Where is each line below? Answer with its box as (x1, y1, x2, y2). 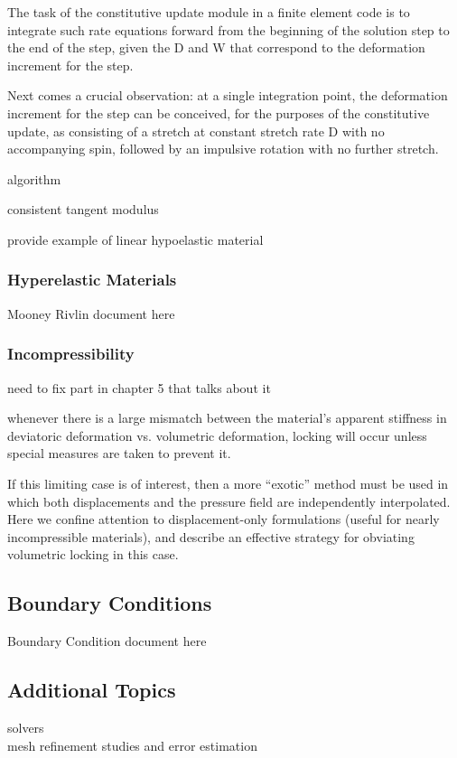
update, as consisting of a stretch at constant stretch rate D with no (7, 121, 385, 140)
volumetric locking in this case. (7, 545, 179, 564)
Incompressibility (7, 342, 135, 365)
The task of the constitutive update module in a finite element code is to (7, 3, 410, 21)
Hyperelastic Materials (7, 268, 177, 291)
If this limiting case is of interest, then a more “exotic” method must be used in (7, 473, 449, 492)
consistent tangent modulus (7, 200, 159, 219)
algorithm (7, 169, 61, 188)
